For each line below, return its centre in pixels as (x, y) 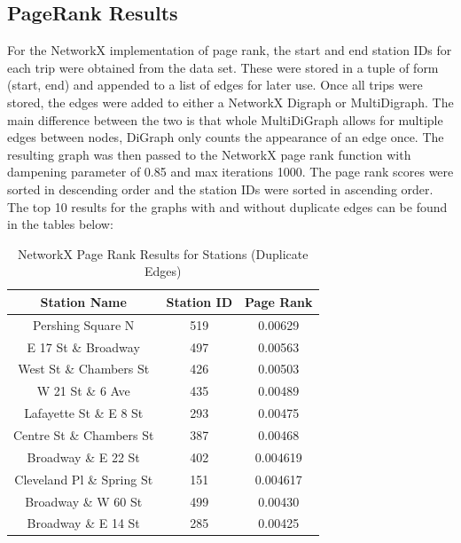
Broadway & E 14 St (83, 523)
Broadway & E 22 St (83, 456)
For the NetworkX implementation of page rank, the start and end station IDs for (230, 50)
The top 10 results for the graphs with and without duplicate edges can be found (227, 206)
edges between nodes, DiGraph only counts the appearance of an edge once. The (226, 137)
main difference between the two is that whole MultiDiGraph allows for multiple (225, 119)
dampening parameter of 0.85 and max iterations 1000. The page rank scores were (230, 172)
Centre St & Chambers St (84, 434)
